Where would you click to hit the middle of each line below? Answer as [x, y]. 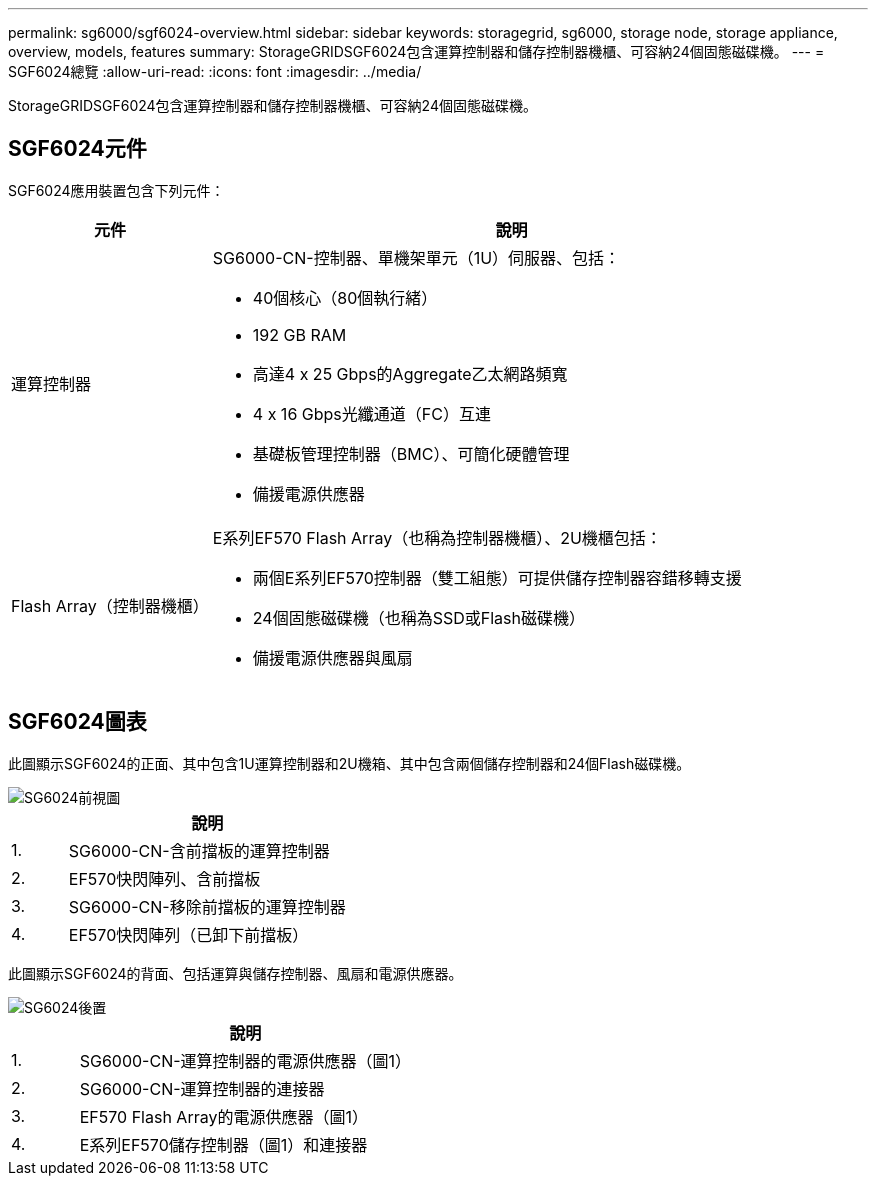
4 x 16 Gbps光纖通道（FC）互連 [371, 413]
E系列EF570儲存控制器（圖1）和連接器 [223, 1144]
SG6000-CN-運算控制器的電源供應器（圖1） [245, 1060]
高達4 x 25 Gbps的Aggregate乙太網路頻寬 [410, 373]
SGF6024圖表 [77, 722]
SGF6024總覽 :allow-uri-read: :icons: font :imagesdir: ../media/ [215, 71]
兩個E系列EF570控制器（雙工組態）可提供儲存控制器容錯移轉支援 [497, 577]
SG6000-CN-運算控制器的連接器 [202, 1088]
